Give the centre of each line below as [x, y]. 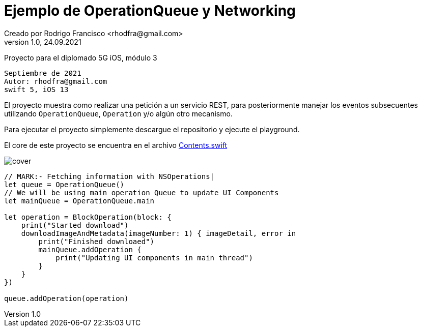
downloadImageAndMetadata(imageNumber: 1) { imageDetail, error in [159, 233]
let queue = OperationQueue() [64, 184]
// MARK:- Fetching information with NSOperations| [109, 176]
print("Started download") [75, 225]
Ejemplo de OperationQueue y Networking [150, 11]
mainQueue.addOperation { [90, 249]
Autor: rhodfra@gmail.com [56, 81]
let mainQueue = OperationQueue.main [79, 201]
